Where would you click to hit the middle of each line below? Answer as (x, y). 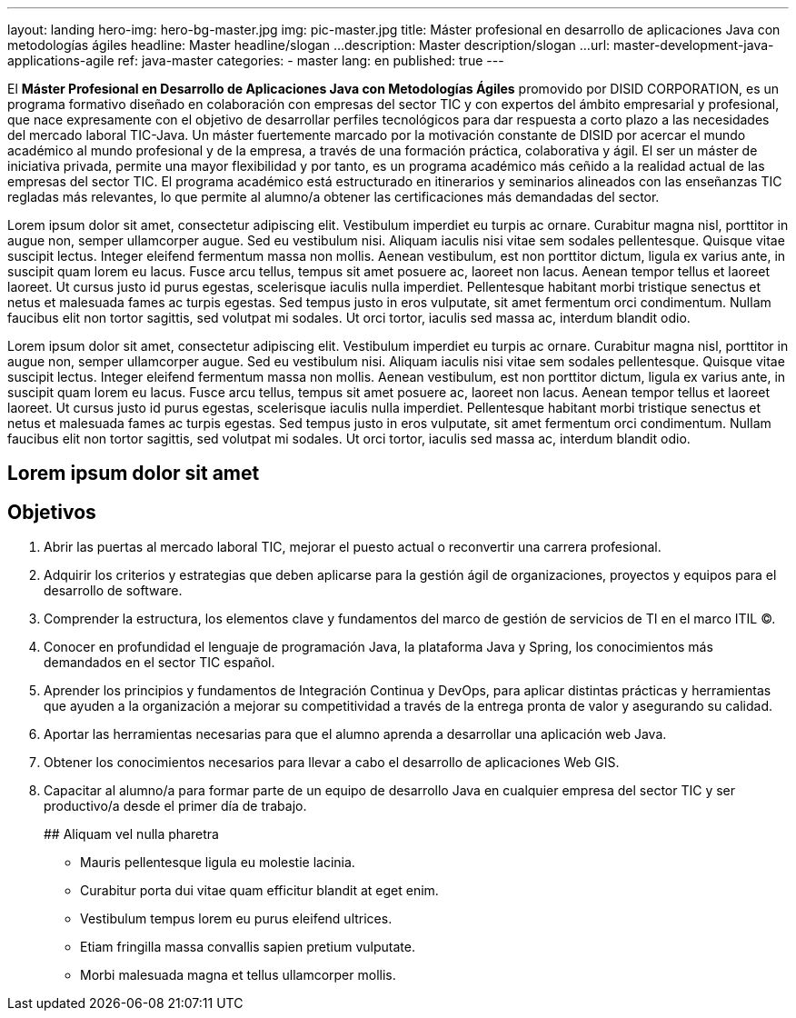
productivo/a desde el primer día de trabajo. (175, 806)
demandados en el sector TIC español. (159, 663)
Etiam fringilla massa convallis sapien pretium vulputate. (248, 947)
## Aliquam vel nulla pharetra (131, 834)
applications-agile (61, 60)
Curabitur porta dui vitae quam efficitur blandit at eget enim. (259, 891)
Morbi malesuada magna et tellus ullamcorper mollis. (238, 975)
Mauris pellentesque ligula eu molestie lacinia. (218, 863)
